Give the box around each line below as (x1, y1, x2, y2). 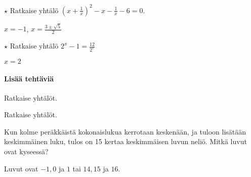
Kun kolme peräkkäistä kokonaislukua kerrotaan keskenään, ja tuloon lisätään (4, 126, 246, 137)
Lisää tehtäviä (4, 73, 54, 83)
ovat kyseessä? (4, 146, 49, 157)
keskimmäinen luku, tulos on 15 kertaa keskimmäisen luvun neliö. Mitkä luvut (4, 136, 247, 147)
